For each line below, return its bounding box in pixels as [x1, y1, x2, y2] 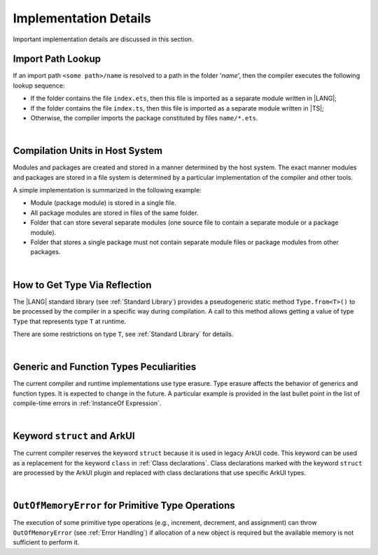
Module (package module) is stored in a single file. [30, 199, 176, 207]
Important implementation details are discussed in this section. [13, 35, 194, 43]
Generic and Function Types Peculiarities [13, 361, 197, 373]
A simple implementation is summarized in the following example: [13, 186, 202, 195]
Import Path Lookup [13, 53, 101, 65]
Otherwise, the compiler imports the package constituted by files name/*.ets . [30, 114, 258, 122]
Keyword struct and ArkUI [13, 430, 136, 442]
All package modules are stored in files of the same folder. [30, 209, 199, 217]
